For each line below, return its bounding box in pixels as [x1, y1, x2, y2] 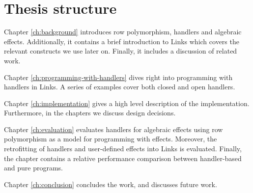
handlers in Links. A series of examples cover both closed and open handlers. [4, 82, 235, 92]
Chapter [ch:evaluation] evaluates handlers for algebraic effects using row [4, 124, 223, 134]
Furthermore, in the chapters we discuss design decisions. [4, 108, 176, 118]
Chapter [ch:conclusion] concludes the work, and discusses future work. [4, 179, 217, 189]
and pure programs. [4, 163, 63, 173]
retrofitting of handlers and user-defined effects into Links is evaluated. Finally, [4, 143, 242, 154]
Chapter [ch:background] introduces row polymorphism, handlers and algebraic [4, 27, 242, 37]
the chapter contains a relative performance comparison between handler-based [4, 153, 242, 163]
